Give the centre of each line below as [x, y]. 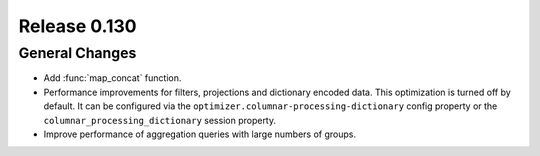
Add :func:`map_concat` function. [112, 78]
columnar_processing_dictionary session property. [160, 120]
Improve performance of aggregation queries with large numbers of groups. [200, 134]
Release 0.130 [77, 26]
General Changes [77, 53]
